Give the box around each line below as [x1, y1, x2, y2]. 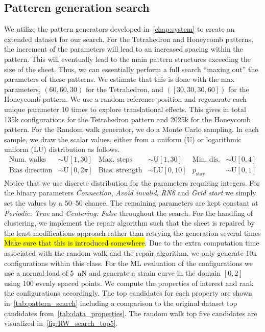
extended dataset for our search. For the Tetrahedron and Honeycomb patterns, [4, 33, 253, 44]
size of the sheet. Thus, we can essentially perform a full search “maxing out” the [4, 63, 258, 74]
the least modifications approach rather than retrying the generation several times [4, 227, 261, 238]
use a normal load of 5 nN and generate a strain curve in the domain [4, 268, 221, 278]
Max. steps [98, 156, 133, 163]
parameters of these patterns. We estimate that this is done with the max [4, 74, 234, 84]
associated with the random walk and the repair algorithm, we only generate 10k [4, 247, 257, 258]
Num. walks [9, 156, 46, 163]
